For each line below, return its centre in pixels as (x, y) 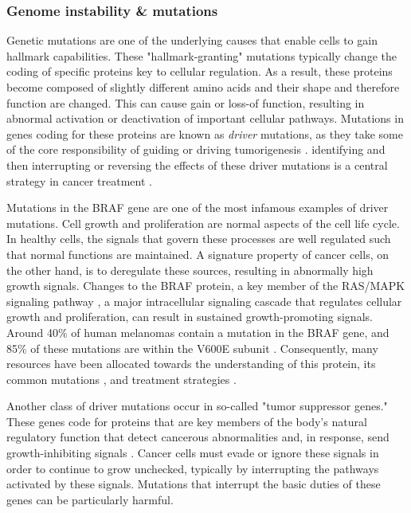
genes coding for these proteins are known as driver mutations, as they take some (205, 133)
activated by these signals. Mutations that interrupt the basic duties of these (194, 484)
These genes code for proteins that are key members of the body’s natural (187, 421)
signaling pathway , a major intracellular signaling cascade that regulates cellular (204, 301)
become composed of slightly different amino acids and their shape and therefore (203, 87)
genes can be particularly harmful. (90, 499)
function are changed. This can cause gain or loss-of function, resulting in (186, 102)
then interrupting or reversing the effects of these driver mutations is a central (197, 164)
